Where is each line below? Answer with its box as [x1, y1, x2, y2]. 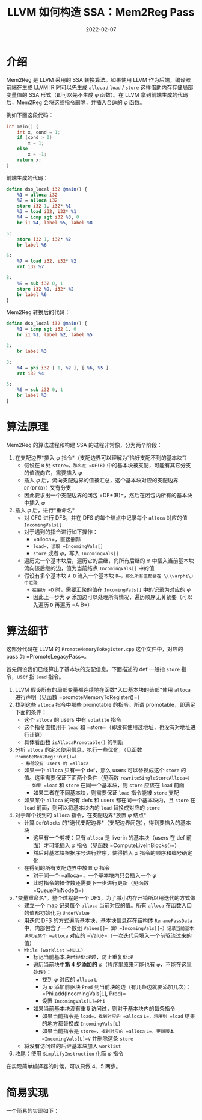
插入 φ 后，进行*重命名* [14, 506, 75, 514]
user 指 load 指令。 [16, 673, 64, 680]
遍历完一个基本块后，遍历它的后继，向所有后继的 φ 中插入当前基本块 [23, 557, 194, 564]
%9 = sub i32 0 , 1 [17, 280, 63, 286]
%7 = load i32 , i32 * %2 [17, 258, 77, 265]
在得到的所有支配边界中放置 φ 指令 [23, 864, 110, 871]
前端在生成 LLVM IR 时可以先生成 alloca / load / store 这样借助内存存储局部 [6, 84, 194, 91]
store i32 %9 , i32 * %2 [17, 286, 74, 292]
